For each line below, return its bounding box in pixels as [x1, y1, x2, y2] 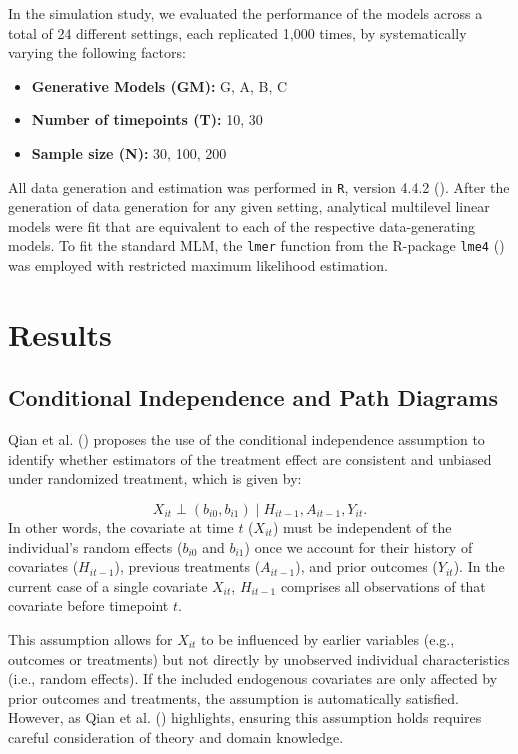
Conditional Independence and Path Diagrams [8, 382, 498, 413]
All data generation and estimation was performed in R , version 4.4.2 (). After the [8, 176, 510, 197]
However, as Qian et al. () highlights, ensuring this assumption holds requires [8, 707, 482, 728]
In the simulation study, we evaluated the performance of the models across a [8, 3, 483, 23]
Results [8, 313, 112, 354]
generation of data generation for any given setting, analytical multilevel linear [8, 196, 490, 217]
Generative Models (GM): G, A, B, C [31, 75, 288, 96]
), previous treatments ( [114, 556, 261, 577]
